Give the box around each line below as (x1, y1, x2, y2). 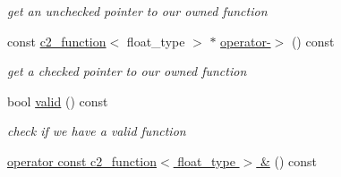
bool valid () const (7, 91, 108, 110)
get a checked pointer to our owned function (7, 62, 247, 80)
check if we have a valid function (7, 122, 186, 140)
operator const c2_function (7, 151, 158, 170)
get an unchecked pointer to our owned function (7, 2, 268, 20)
